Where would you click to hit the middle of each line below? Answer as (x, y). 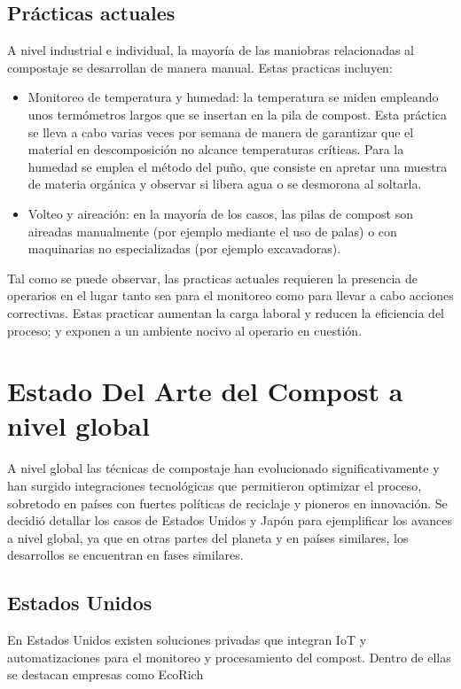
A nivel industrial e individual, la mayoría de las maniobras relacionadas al (211, 50)
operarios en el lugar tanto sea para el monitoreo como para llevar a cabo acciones (230, 295)
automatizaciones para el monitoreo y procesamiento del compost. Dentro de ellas (229, 657)
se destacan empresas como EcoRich (105, 674)
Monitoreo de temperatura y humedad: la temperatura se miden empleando (233, 97)
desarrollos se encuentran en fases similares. (125, 555)
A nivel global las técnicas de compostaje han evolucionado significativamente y (223, 468)
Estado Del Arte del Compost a (205, 391)
